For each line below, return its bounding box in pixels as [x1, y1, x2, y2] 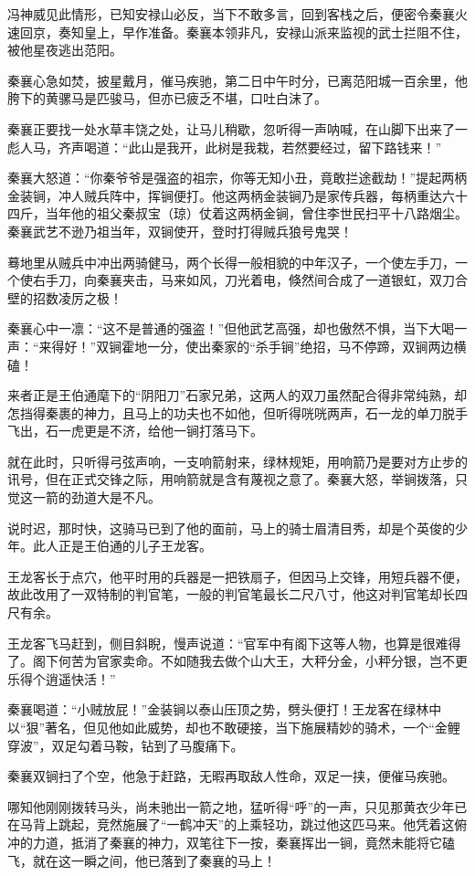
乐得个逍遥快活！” [7, 669, 116, 688]
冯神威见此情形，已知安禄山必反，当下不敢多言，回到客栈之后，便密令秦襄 [7, 5, 455, 23]
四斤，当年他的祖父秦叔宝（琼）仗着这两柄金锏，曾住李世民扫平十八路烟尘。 [7, 204, 468, 223]
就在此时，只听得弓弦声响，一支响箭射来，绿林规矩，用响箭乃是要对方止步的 [7, 451, 468, 470]
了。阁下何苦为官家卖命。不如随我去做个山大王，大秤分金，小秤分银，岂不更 [7, 651, 468, 670]
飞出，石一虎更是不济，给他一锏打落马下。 [7, 421, 263, 440]
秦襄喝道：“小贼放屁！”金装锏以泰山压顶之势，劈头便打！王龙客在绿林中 [7, 700, 442, 719]
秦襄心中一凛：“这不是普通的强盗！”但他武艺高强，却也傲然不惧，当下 [7, 319, 429, 338]
